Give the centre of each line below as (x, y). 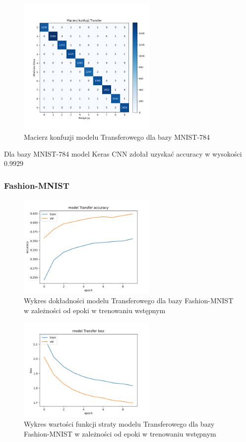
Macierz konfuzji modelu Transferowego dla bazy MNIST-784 (117, 137)
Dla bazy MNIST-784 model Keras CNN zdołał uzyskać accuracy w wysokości (123, 153)
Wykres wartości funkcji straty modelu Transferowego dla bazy (119, 423)
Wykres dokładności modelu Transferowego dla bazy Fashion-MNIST (129, 301)
